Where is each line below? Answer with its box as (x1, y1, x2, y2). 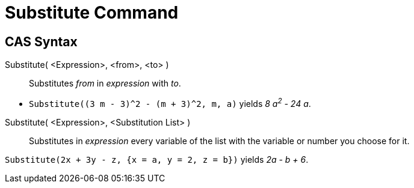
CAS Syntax (5, 34, 78, 49)
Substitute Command (5, 2, 179, 23)
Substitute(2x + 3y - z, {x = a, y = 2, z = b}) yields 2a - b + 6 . (5, 154, 309, 165)
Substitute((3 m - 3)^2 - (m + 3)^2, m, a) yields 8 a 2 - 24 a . (29, 97, 311, 109)
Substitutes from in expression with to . (29, 78, 181, 89)
